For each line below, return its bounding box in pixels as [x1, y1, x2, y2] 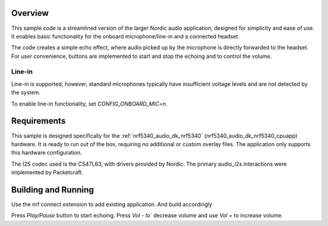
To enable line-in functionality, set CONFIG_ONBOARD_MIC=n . [11, 100, 168, 107]
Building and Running [11, 185, 94, 195]
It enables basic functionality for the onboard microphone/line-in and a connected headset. [11, 32, 240, 40]
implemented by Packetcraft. [11, 169, 83, 176]
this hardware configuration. [11, 149, 82, 157]
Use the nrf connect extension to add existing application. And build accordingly [11, 200, 213, 208]
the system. [11, 89, 41, 96]
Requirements [11, 116, 66, 126]
